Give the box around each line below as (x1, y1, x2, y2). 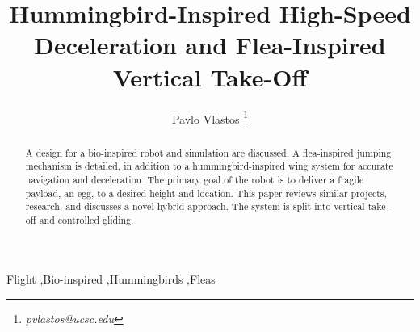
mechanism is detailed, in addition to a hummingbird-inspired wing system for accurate (25, 159, 393, 173)
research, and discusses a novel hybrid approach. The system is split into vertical (25, 200, 365, 213)
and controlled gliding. (39, 212, 134, 226)
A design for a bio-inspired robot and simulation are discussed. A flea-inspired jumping (25, 145, 392, 159)
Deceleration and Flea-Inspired (34, 28, 386, 61)
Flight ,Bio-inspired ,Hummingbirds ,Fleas (6, 271, 216, 288)
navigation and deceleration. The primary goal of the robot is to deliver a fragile (25, 172, 364, 186)
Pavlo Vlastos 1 (171, 107, 249, 127)
